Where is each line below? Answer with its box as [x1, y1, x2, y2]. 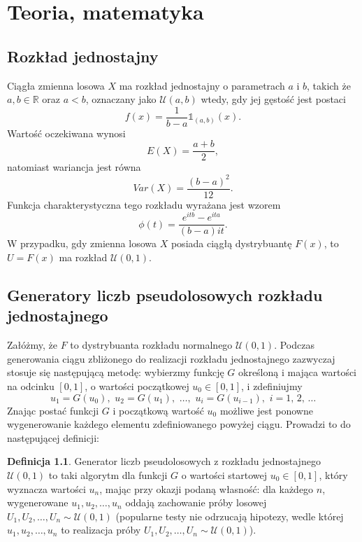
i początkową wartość [113, 403, 204, 417]
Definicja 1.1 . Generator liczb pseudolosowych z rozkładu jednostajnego [7, 454, 321, 468]
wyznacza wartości [7, 481, 86, 496]
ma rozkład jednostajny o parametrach [119, 78, 285, 92]
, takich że [307, 78, 352, 92]
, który [319, 467, 348, 482]
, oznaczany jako [85, 92, 157, 106]
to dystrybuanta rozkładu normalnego [70, 338, 233, 352]
